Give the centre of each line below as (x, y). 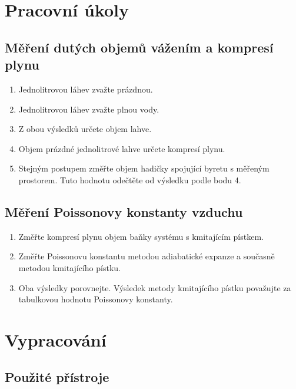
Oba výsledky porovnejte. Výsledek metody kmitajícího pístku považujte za (155, 287)
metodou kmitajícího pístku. (69, 267)
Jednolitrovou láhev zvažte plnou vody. (89, 109)
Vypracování (56, 339)
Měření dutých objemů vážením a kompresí (139, 47)
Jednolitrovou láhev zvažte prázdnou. (86, 89)
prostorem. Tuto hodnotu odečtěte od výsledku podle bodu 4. (130, 179)
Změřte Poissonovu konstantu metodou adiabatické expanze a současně (147, 256)
